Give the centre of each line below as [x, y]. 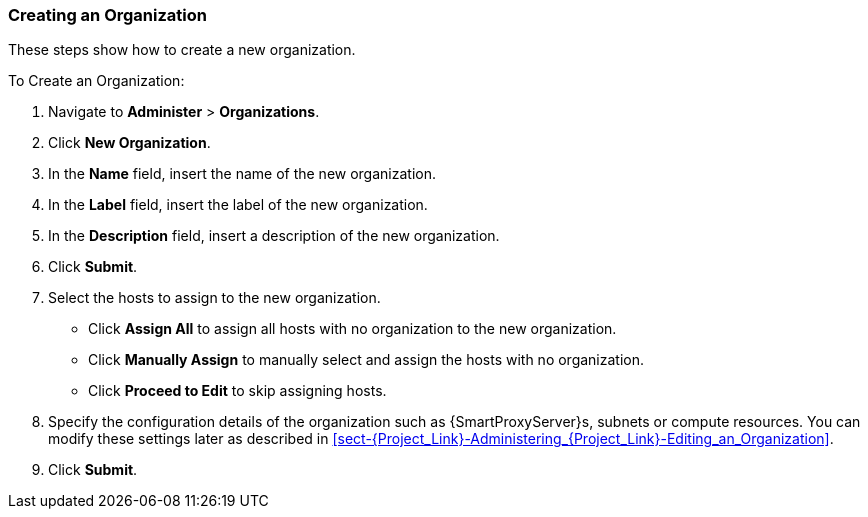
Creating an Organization [107, 15]
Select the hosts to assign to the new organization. [214, 298]
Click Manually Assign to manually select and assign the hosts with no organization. [366, 360]
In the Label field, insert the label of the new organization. [238, 205]
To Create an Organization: [96, 81]
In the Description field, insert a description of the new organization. [274, 236]
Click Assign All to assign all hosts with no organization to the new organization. [352, 329]
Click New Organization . [129, 143]
